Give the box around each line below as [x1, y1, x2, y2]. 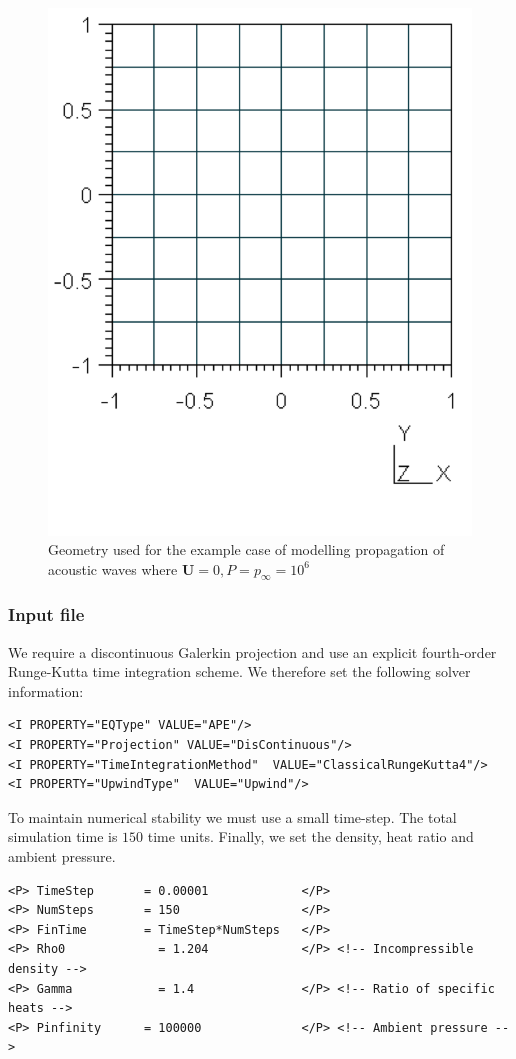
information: [8, 680, 84, 701]
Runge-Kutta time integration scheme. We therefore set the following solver [8, 661, 471, 682]
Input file [8, 602, 85, 627]
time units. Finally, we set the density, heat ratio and [147, 826, 474, 847]
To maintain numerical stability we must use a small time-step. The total [8, 806, 457, 827]
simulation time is [8, 826, 118, 847]
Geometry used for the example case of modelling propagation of [48, 539, 445, 560]
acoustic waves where [48, 558, 178, 579]
